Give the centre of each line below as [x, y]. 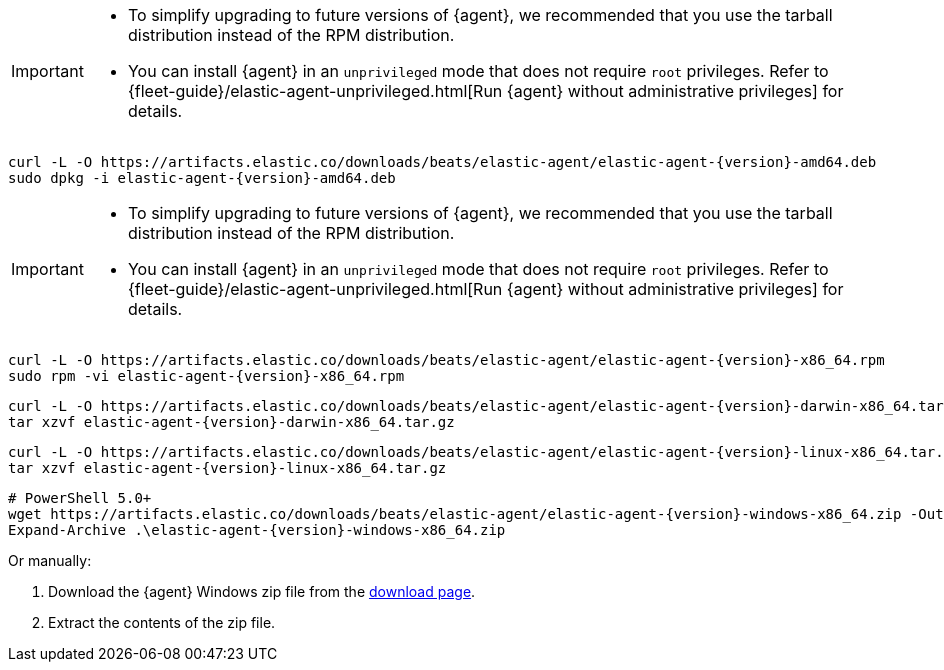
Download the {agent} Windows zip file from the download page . [262, 591]
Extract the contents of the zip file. [162, 622]
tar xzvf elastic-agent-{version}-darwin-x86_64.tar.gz [231, 422]
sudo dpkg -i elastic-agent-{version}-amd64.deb [202, 178]
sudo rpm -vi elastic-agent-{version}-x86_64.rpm [206, 376]
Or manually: [50, 560]
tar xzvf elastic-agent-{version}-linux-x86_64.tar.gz [227, 468]
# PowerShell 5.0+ [80, 498]
